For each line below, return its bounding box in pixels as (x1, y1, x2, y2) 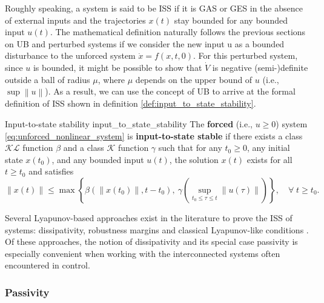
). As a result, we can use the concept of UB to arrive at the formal (45, 85, 296, 98)
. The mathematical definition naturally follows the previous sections (50, 25, 306, 38)
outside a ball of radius (5, 73, 90, 85)
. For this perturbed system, (193, 49, 298, 62)
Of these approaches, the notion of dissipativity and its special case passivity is (5, 235, 298, 248)
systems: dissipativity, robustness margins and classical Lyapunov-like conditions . (5, 223, 309, 236)
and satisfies (28, 165, 74, 178)
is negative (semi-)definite (212, 61, 308, 73)
